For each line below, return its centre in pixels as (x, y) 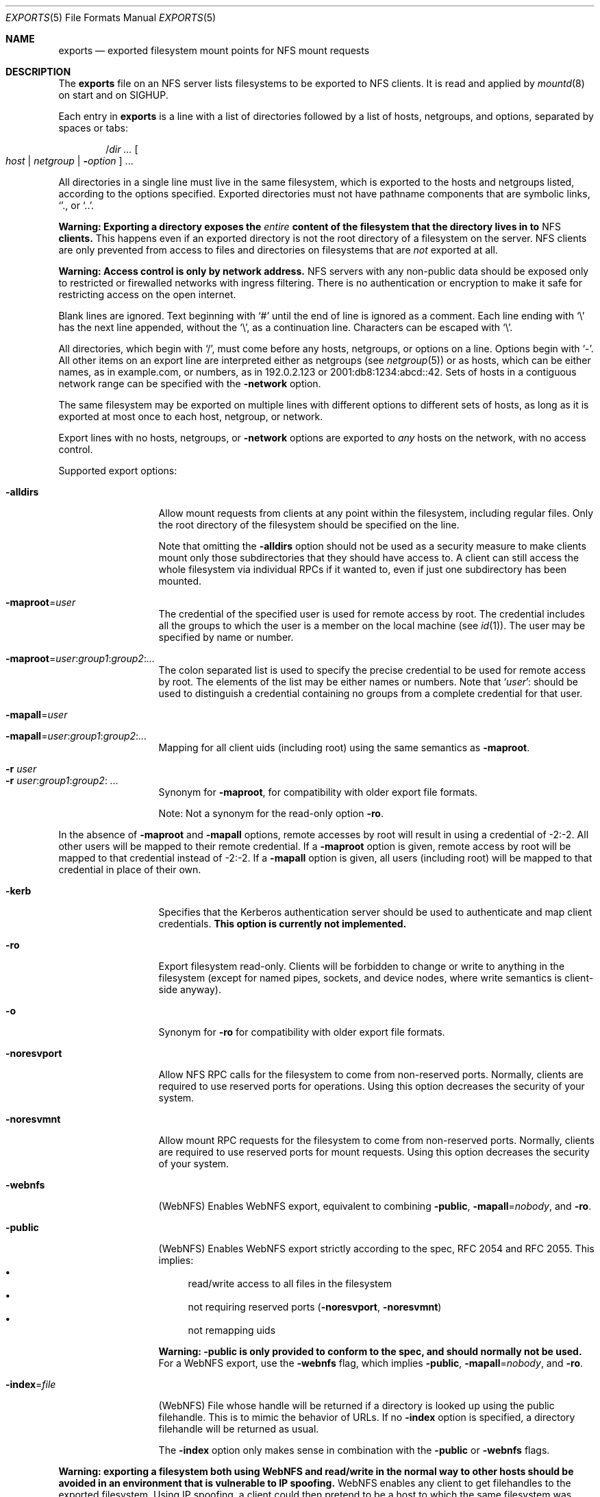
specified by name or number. (226, 637)
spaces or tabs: (93, 128)
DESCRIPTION (38, 72)
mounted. (180, 581)
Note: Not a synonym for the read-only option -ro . (271, 813)
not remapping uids (232, 1330)
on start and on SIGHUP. (113, 95)
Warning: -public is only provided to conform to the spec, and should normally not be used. (370, 1351)
